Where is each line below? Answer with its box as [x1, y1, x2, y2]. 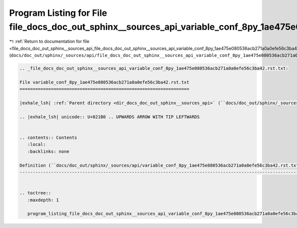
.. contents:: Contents [19, 135, 78, 140]
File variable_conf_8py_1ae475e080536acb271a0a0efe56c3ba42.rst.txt [19, 79, 190, 85]
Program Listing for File [9, 7, 107, 18]
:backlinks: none [27, 148, 69, 154]
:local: [27, 141, 46, 147]
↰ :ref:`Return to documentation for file [9, 39, 90, 45]
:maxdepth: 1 [27, 197, 59, 203]
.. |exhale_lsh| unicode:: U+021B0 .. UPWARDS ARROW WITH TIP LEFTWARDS [19, 114, 200, 120]
